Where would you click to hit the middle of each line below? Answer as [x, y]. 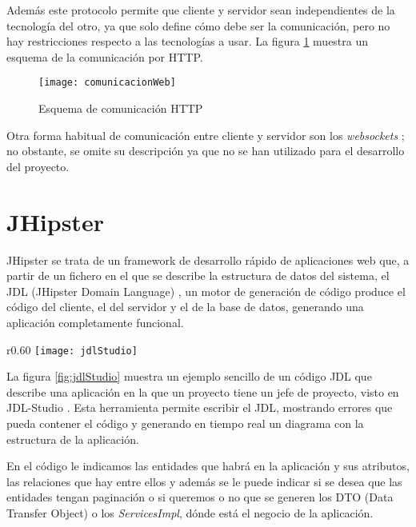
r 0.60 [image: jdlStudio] [72, 349]
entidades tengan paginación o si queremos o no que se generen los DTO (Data [200, 497]
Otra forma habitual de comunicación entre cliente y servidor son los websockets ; [206, 135]
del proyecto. [38, 166]
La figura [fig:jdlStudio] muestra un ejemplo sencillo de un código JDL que [189, 376]
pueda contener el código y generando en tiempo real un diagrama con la [185, 423]
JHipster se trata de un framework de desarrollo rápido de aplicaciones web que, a [208, 260]
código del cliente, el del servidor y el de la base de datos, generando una [185, 307]
